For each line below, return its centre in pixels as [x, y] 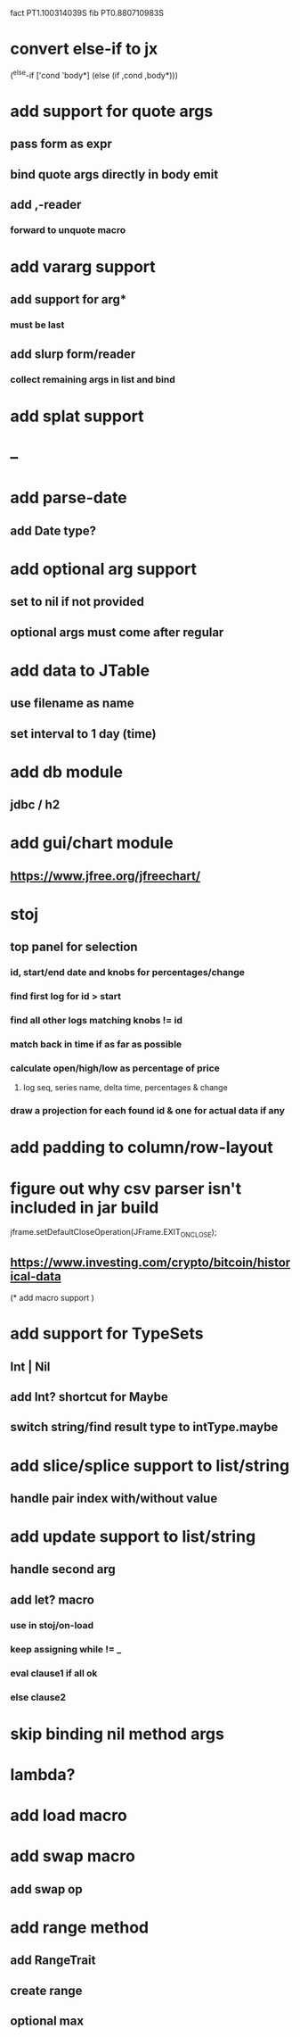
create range [46, 1990]
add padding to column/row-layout [142, 1148]
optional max [47, 2021]
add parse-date [69, 498]
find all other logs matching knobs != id [97, 1021]
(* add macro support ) [52, 1297]
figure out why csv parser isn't [126, 1188]
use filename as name [72, 704]
